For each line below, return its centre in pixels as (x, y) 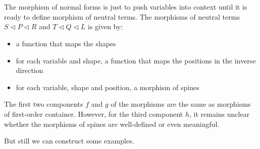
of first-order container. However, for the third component (94, 114)
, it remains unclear (220, 114)
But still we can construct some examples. (69, 141)
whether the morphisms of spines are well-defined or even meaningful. (112, 124)
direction (30, 70)
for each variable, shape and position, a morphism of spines (108, 87)
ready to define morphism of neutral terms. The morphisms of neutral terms (122, 16)
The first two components (44, 104)
